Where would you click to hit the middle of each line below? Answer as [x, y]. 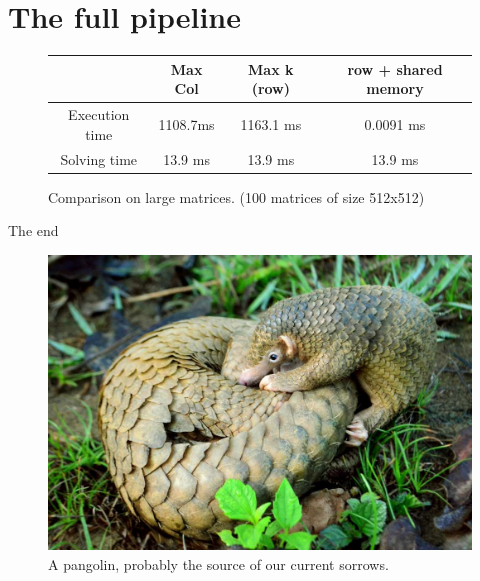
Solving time [99, 158]
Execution [99, 114]
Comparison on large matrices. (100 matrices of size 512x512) [236, 196]
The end [33, 230]
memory [395, 88]
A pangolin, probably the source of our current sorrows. [218, 564]
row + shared [395, 68]
